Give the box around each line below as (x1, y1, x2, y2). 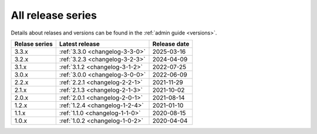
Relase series (14, 40, 53, 48)
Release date (152, 40, 190, 48)
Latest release (59, 40, 100, 48)
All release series (11, 9, 97, 22)
